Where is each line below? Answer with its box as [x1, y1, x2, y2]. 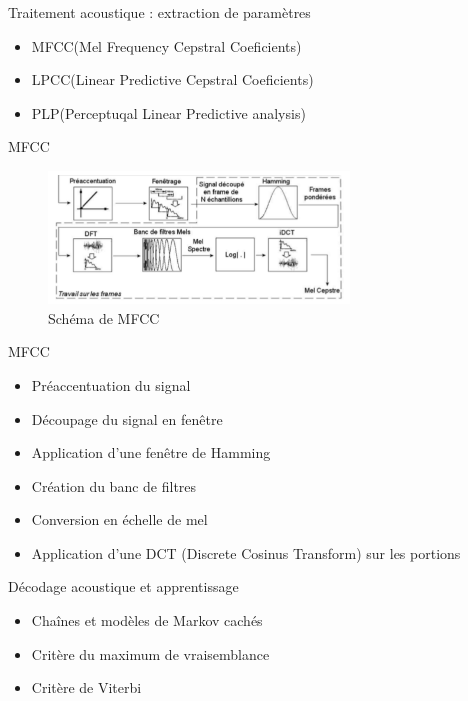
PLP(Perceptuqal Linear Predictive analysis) [31, 102, 306, 123]
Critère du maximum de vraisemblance [31, 643, 270, 664]
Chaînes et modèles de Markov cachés [31, 610, 263, 631]
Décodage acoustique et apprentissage [8, 576, 239, 597]
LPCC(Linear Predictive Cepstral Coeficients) [31, 69, 314, 90]
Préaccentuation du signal [31, 374, 191, 395]
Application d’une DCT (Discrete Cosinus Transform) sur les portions [31, 542, 461, 563]
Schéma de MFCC [48, 307, 160, 328]
